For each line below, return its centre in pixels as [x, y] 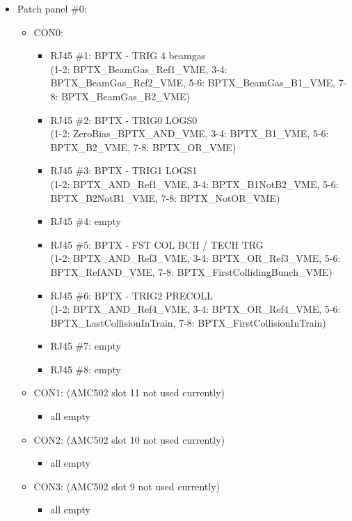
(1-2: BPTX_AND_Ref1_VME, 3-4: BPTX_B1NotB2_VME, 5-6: [194, 184]
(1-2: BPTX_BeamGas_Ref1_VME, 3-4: [139, 69]
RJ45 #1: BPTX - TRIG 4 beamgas [128, 55]
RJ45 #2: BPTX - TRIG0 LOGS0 [124, 119]
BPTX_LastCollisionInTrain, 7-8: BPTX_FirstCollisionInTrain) [188, 322]
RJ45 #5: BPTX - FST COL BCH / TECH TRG [157, 244]
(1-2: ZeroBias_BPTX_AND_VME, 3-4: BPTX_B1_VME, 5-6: [190, 133]
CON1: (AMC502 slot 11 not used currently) [129, 392]
